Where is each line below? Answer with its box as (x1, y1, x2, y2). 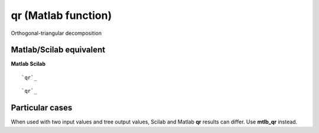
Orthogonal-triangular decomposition (11, 30, 102, 37)
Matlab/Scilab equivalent (11, 45, 106, 55)
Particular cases (11, 103, 73, 113)
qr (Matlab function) (11, 9, 112, 22)
